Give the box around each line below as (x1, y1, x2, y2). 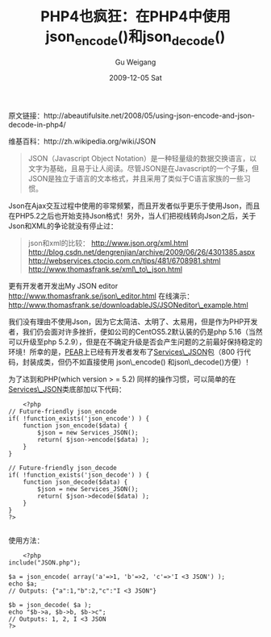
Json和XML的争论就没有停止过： (8, 221, 119, 231)
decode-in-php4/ (8, 119, 66, 129)
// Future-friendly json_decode (8, 464, 117, 472)
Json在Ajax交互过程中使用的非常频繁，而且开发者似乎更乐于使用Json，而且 (8, 201, 261, 210)
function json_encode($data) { (23, 421, 128, 430)
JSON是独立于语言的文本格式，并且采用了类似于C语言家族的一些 (27, 173, 244, 183)
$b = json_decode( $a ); (8, 601, 92, 609)
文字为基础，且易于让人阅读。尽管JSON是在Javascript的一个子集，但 (27, 163, 260, 173)
